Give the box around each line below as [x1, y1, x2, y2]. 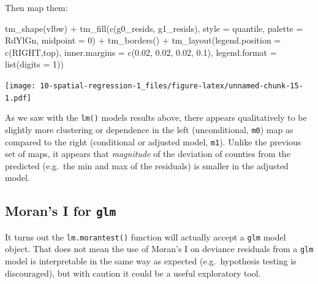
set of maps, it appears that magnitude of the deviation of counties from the [5, 147, 290, 160]
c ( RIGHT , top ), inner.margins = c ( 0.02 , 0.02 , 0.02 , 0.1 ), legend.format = [5, 45, 277, 58]
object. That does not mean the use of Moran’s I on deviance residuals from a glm [5, 242, 314, 255]
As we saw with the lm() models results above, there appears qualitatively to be [5, 111, 307, 124]
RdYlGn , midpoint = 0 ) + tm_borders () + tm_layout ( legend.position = [5, 34, 281, 47]
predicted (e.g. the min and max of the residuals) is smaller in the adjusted [5, 159, 289, 172]
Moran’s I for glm [5, 201, 116, 220]
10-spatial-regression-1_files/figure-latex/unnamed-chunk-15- [40, 81, 303, 90]
